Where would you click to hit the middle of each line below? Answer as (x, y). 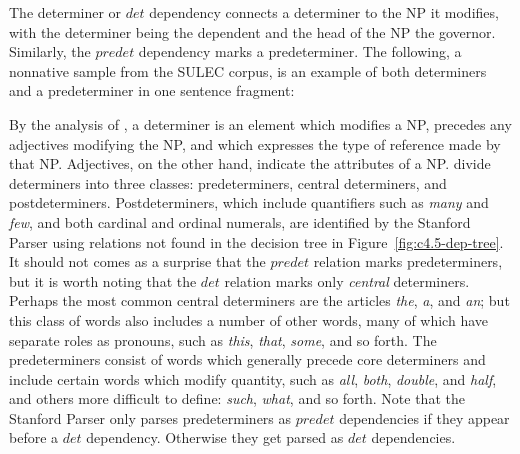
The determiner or (65, 12)
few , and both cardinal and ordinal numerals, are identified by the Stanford (240, 221)
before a (34, 437)
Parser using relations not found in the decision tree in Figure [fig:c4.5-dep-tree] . (256, 241)
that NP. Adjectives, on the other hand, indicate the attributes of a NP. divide (250, 163)
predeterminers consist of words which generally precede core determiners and (247, 359)
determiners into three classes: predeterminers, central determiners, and (228, 182)
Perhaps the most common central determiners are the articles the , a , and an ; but (259, 300)
